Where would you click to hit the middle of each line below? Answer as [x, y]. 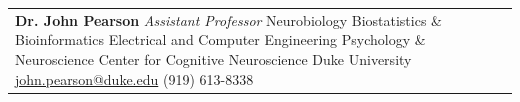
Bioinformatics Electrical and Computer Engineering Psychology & [220, 39]
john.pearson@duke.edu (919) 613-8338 [134, 78]
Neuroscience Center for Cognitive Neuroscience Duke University [213, 58]
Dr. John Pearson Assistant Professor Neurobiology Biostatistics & [228, 19]
